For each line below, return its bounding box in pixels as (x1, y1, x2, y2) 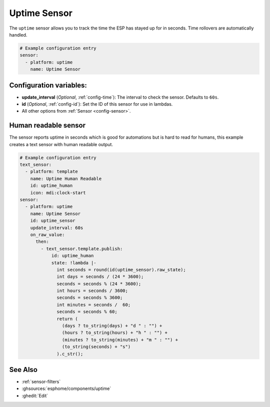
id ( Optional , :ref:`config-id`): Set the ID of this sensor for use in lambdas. (21, 101, 173, 107)
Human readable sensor (9, 121, 86, 130)
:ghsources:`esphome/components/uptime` (21, 385, 111, 391)
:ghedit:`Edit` (21, 392, 48, 398)
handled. (9, 32, 27, 38)
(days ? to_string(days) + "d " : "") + (61, 323, 162, 329)
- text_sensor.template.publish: (40, 246, 123, 251)
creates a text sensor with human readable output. (9, 141, 113, 147)
